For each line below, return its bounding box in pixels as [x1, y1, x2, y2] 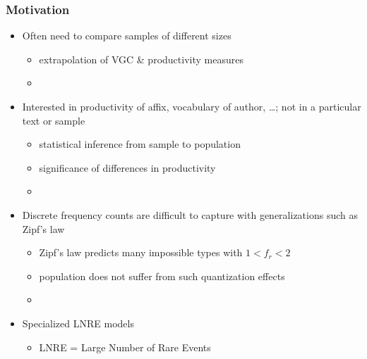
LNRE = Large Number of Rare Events [39, 339, 211, 354]
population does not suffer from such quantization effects [39, 268, 285, 283]
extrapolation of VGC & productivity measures [39, 51, 243, 66]
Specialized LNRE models [22, 315, 134, 330]
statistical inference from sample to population [39, 137, 241, 151]
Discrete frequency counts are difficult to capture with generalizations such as [22, 207, 358, 222]
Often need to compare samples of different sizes [22, 28, 231, 43]
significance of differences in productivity [39, 160, 216, 175]
